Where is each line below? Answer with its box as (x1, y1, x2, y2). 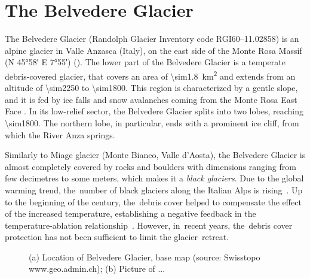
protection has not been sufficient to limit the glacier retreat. (5, 231, 229, 243)
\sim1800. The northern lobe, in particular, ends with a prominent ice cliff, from (5, 116, 299, 129)
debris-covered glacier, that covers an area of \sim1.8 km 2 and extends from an (5, 68, 296, 82)
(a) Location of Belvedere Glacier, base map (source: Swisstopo (29, 250, 260, 263)
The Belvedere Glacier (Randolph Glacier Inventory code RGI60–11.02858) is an (5, 32, 299, 45)
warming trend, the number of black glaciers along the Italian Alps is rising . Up (5, 183, 303, 196)
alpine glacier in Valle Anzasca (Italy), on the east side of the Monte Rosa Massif (5, 44, 302, 56)
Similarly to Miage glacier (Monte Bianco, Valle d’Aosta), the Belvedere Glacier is (5, 148, 306, 161)
